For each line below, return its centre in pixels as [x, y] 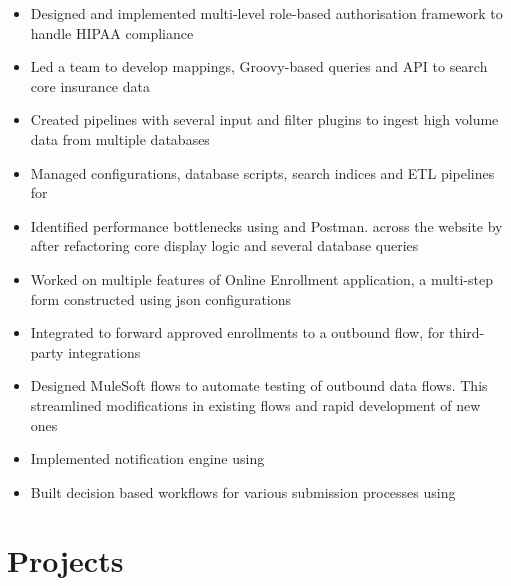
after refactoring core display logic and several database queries [224, 245]
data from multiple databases [120, 138]
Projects [65, 560]
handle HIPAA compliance [112, 32]
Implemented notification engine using [147, 458]
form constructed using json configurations [161, 298]
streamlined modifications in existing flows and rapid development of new [255, 404]
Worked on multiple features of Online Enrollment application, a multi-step [261, 278]
